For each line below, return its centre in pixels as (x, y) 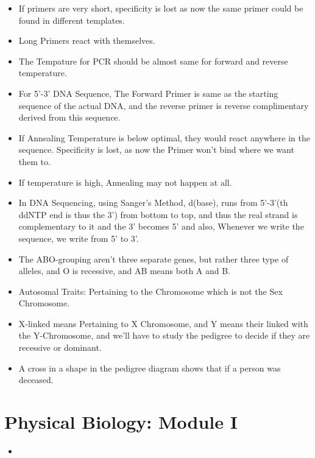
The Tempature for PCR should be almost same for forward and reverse (153, 61)
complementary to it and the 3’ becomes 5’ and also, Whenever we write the (161, 226)
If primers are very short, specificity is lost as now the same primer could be (161, 8)
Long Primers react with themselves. (87, 41)
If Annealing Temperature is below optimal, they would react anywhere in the (164, 137)
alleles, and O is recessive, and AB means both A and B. (125, 271)
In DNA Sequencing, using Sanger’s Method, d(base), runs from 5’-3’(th (153, 203)
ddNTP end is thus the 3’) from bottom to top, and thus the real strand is (158, 214)
